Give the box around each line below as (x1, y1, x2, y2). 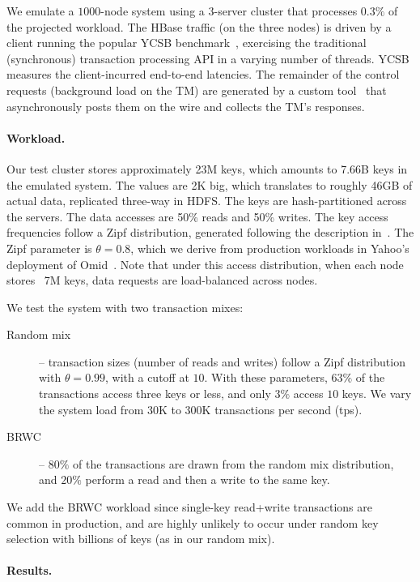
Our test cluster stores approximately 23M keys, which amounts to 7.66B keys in (6, 160, 408, 177)
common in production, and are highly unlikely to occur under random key (6, 514, 379, 531)
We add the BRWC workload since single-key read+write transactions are (6, 499, 372, 516)
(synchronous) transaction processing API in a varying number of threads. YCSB (6, 49, 409, 66)
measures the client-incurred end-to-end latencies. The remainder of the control (6, 66, 400, 83)
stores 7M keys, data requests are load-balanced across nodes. (6, 272, 318, 289)
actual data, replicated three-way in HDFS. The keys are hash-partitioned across (6, 192, 407, 209)
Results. (6, 562, 53, 579)
